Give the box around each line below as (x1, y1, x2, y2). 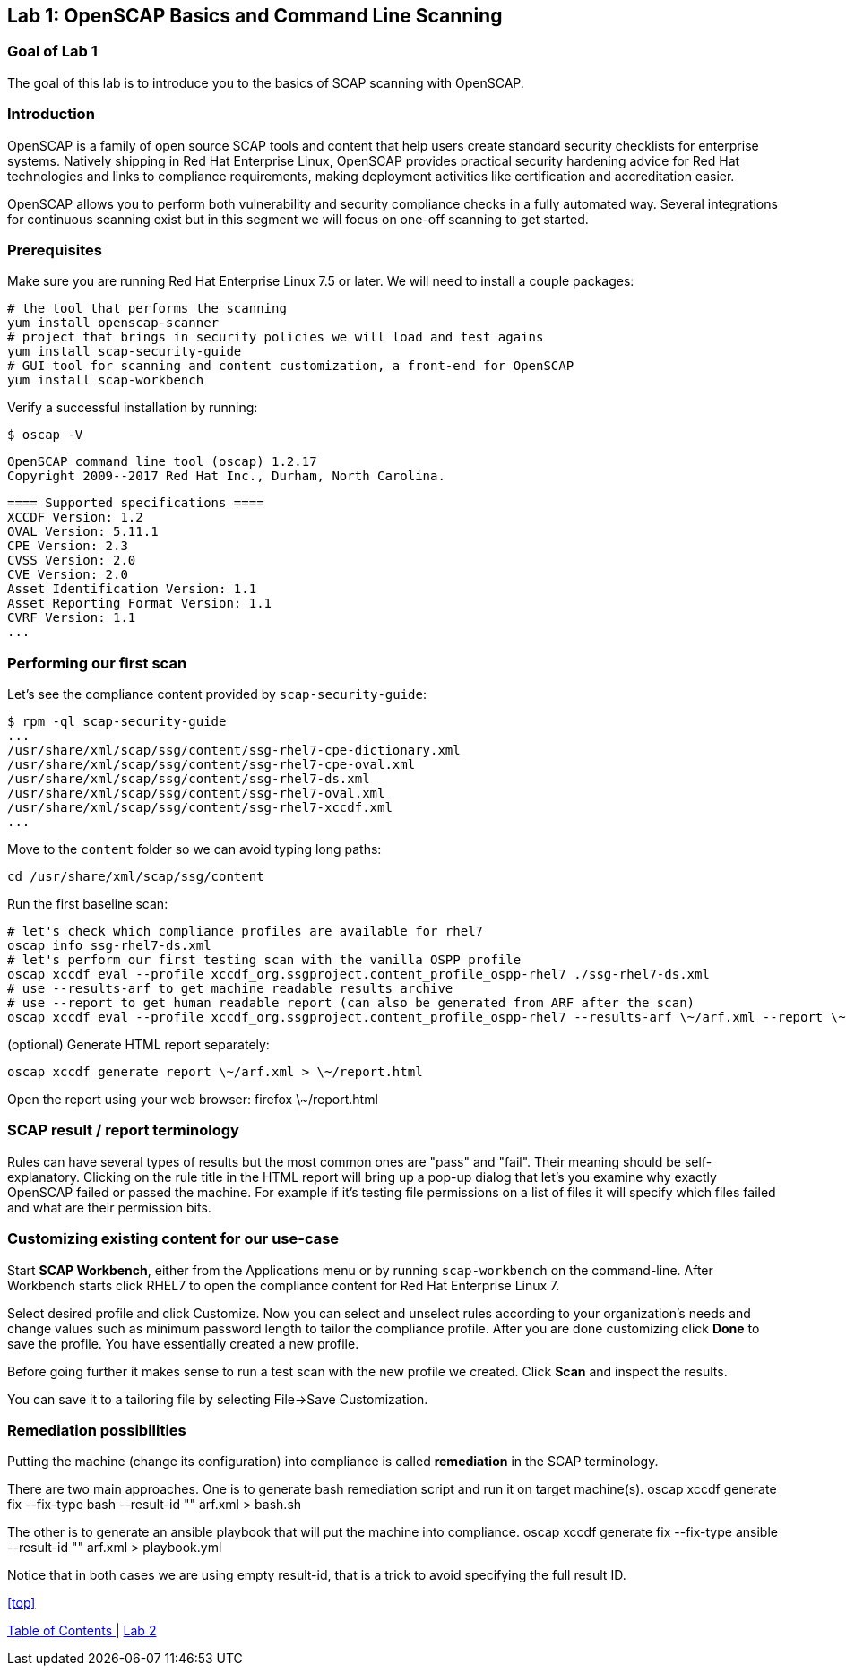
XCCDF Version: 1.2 (7, 510, 143, 525)
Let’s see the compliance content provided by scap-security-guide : (7, 686, 427, 703)
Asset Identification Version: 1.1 (7, 582, 257, 597)
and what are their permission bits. (7, 1199, 211, 1215)
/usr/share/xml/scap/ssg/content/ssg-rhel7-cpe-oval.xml (7, 757, 416, 772)
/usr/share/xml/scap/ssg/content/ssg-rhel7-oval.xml (7, 786, 385, 801)
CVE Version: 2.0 (7, 567, 128, 582)
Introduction (7, 105, 95, 124)
